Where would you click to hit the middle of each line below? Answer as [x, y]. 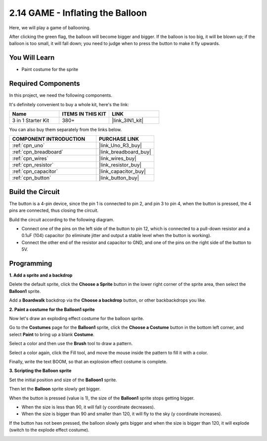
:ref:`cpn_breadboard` [38, 152]
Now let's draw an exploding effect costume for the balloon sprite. [77, 319]
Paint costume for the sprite [50, 70]
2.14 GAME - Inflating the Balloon [78, 13]
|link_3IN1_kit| [128, 120]
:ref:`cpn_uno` [28, 146]
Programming [31, 263]
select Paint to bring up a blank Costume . [52, 334]
